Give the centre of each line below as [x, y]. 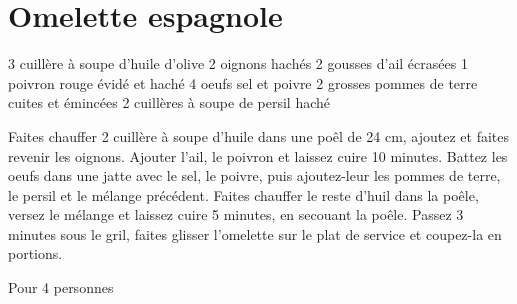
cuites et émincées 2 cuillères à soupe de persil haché [169, 102]
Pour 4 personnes [61, 287]
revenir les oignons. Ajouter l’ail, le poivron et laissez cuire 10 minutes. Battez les [258, 155]
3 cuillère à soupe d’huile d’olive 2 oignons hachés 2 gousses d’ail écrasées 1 [238, 63]
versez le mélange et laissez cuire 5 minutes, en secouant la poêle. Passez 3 [236, 214]
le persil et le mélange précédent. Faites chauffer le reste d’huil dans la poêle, [243, 194]
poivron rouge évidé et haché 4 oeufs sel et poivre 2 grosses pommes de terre [243, 82]
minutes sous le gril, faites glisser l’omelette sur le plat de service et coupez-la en [255, 233]
